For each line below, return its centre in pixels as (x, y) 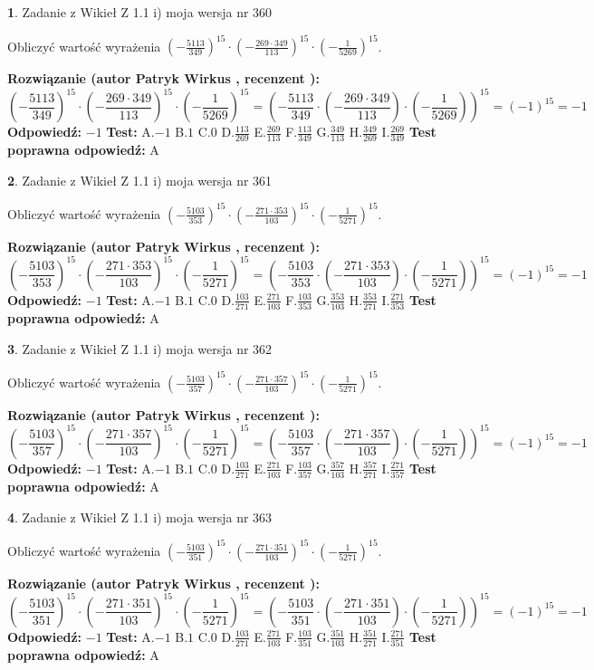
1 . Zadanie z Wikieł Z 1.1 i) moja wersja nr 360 (140, 12)
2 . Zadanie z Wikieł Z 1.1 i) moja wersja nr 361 (140, 180)
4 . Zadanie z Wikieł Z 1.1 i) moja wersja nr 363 (140, 517)
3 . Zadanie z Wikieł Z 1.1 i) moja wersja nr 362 (140, 348)
